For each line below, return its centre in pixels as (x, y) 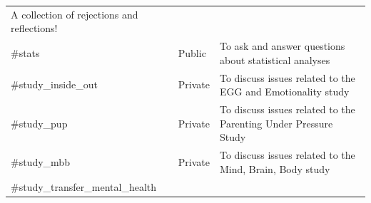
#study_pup (39, 123)
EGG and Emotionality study (284, 92)
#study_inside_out (54, 84)
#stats (25, 52)
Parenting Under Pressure (276, 123)
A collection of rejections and (75, 14)
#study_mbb (40, 161)
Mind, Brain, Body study (275, 168)
